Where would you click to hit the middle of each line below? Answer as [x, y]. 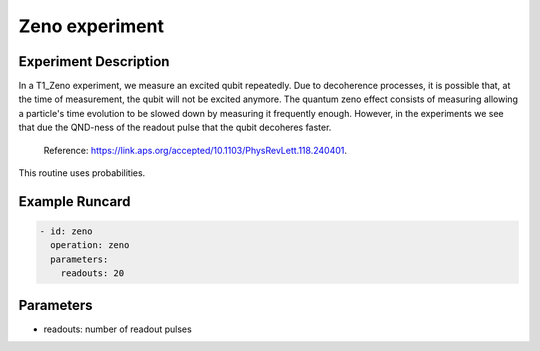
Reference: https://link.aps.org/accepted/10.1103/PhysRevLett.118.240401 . [195, 150]
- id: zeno [66, 231]
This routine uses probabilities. [82, 173]
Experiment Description [94, 61]
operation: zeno [90, 245]
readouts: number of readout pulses [117, 329]
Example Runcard [74, 201]
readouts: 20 [92, 273]
